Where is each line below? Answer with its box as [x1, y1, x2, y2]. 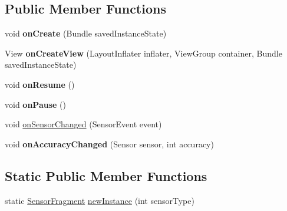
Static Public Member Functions [5, 166, 207, 184]
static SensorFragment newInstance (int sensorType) [5, 194, 194, 206]
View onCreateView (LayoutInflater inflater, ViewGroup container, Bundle [5, 47, 282, 59]
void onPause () [5, 98, 66, 110]
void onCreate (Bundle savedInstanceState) [5, 27, 167, 39]
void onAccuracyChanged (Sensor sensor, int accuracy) [5, 137, 214, 150]
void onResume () [5, 78, 75, 90]
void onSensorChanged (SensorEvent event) [5, 118, 162, 130]
